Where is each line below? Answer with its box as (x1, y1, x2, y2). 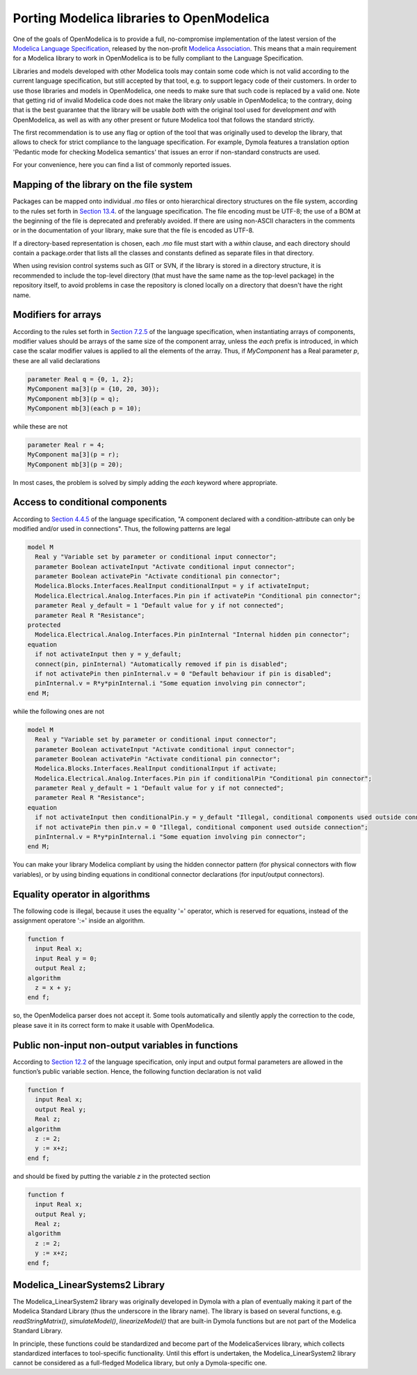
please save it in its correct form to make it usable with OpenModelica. (13, 1021, 215, 1029)
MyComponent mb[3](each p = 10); (27, 404, 142, 412)
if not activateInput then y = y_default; (35, 651, 182, 658)
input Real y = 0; (35, 954, 97, 962)
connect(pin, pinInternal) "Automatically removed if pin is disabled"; (35, 660, 288, 668)
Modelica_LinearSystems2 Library (13, 1279, 165, 1291)
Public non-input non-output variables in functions (13, 1039, 238, 1051)
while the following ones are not (13, 707, 104, 715)
